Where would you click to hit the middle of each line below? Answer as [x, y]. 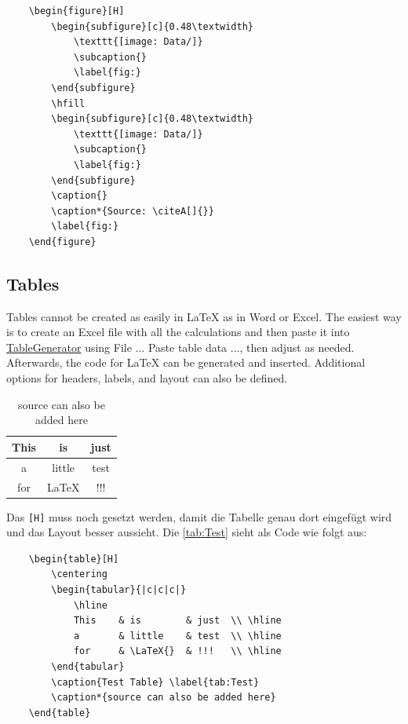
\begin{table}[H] [74, 559]
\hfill [68, 103]
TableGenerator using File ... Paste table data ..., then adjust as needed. [180, 347]
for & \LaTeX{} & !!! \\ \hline [177, 651]
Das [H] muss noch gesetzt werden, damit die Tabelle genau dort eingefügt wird [199, 516]
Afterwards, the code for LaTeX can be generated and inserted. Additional [186, 362]
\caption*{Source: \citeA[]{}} [133, 211]
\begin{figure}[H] [76, 11]
